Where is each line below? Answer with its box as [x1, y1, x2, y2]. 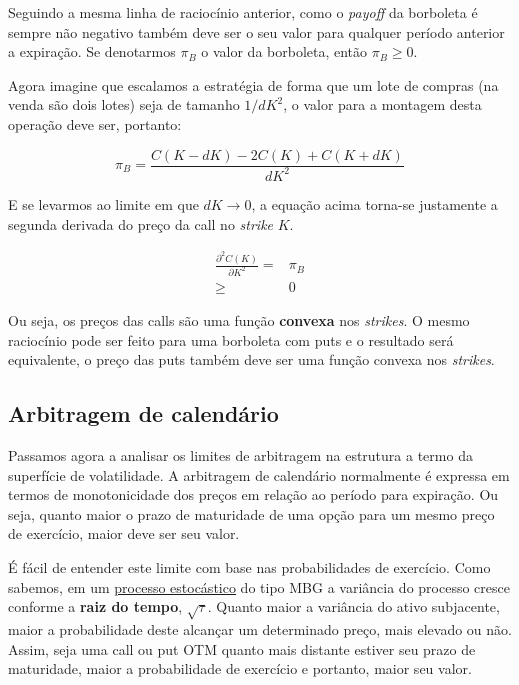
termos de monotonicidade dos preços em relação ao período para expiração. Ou [8, 484, 499, 505]
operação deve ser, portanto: [8, 113, 182, 134]
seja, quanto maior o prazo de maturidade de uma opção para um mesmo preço [8, 503, 495, 524]
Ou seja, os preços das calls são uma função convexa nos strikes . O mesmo [8, 310, 470, 331]
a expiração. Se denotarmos [8, 41, 176, 62]
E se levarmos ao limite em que [8, 193, 199, 214]
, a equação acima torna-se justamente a [251, 193, 498, 214]
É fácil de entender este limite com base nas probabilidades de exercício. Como [8, 556, 491, 577]
